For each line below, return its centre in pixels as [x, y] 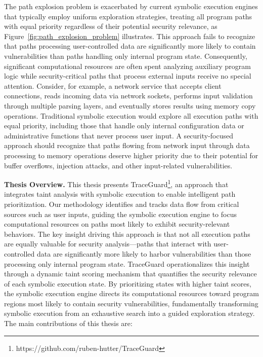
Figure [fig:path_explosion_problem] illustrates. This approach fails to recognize [130, 36]
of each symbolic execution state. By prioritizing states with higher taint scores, [128, 283]
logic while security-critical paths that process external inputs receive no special [128, 76]
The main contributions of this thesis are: [68, 323]
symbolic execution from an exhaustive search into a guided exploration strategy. [129, 313]
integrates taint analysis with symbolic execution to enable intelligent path [120, 194]
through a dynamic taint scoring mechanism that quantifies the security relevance [130, 274]
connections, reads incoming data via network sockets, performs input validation [128, 96]
